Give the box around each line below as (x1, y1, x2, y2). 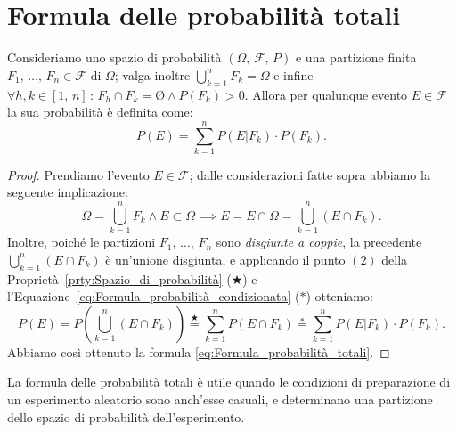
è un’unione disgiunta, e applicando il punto (105, 249, 346, 268)
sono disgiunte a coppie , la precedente (216, 232, 422, 251)
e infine (273, 65, 314, 84)
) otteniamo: (306, 287, 373, 306)
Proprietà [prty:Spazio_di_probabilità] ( (7, 269, 232, 288)
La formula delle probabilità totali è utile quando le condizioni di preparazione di (7, 372, 451, 391)
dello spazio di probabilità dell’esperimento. (7, 407, 245, 426)
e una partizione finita (295, 48, 417, 67)
